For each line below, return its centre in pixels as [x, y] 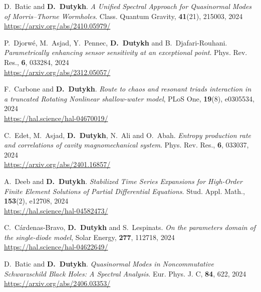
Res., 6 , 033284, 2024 [37, 62]
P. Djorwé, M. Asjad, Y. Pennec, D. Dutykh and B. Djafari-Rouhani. [116, 42]
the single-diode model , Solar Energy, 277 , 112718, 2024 [89, 237]
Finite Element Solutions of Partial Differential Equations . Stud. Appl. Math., [124, 191]
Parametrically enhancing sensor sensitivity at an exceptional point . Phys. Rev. [126, 52]
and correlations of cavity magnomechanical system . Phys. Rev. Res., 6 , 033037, [126, 145]
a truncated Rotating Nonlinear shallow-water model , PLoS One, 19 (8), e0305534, [129, 98]
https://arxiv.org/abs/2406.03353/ [57, 283]
